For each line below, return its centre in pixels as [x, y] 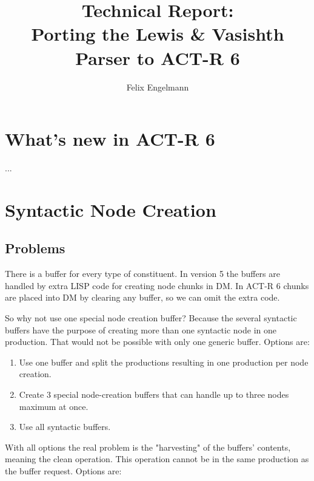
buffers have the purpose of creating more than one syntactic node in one [141, 329]
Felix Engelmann [158, 87]
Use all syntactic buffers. [65, 427]
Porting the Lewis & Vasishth [158, 34]
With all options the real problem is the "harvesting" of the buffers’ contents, [148, 447]
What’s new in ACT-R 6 [110, 139]
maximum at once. [54, 406]
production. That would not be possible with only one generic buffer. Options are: [157, 342]
